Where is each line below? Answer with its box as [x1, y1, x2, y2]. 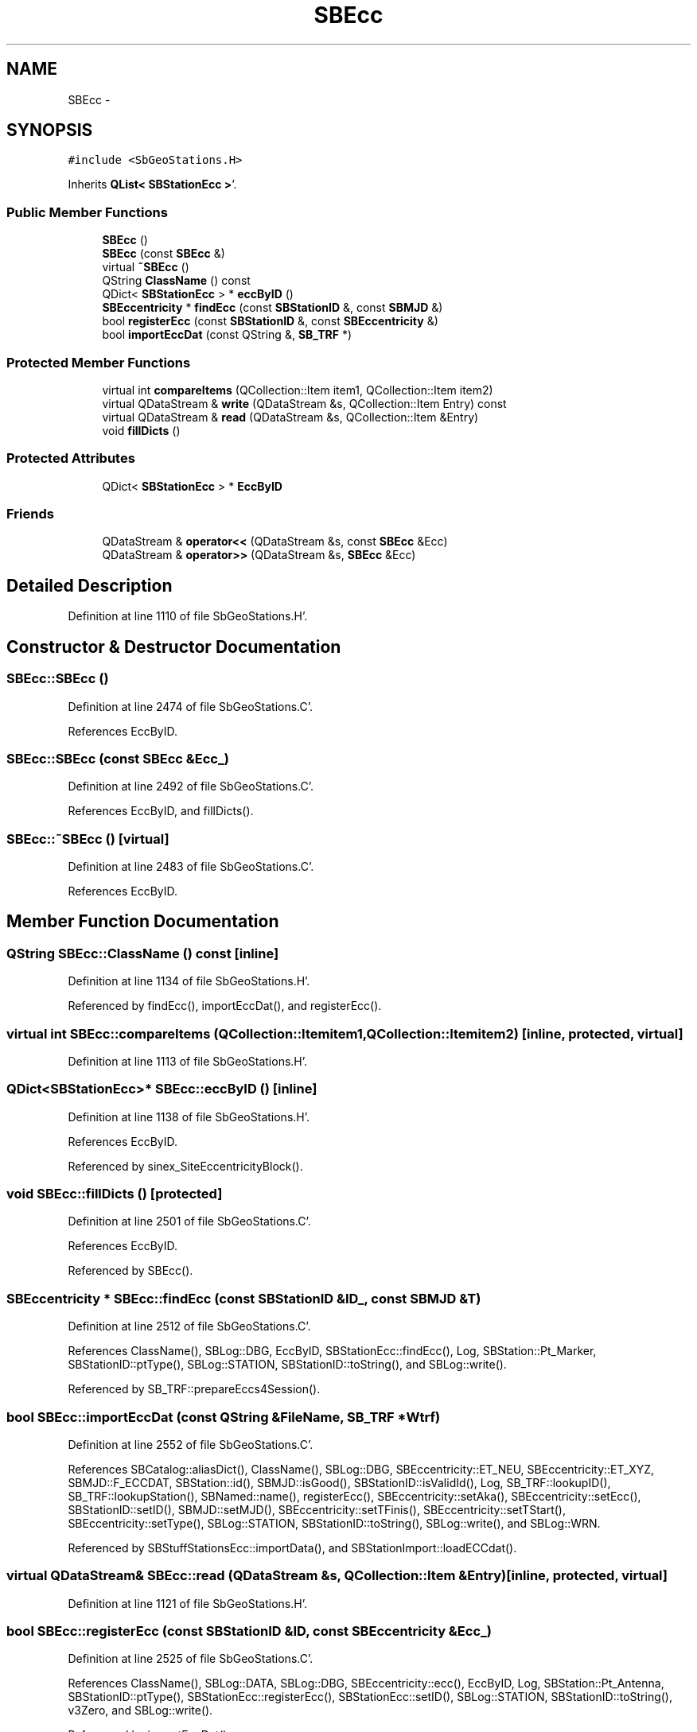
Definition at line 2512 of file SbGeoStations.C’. [68, 1319, 311, 1334]
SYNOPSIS [6, 120, 93, 141]
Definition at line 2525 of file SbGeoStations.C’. [68, 1652, 313, 1666]
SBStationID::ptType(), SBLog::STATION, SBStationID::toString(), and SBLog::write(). [68, 1357, 507, 1372]
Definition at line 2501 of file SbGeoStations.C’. [68, 1214, 311, 1229]
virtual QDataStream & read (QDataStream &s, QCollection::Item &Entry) [102, 410, 479, 424]
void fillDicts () [102, 423, 181, 437]
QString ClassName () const [102, 274, 251, 288]
